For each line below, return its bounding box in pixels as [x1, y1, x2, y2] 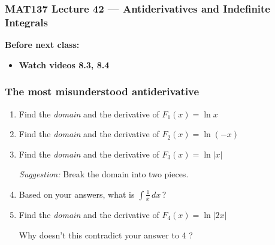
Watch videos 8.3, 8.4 [19, 58, 110, 71]
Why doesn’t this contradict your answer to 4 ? [19, 228, 193, 241]
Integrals [5, 14, 48, 29]
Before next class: [5, 38, 80, 51]
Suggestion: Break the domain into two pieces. [19, 168, 189, 180]
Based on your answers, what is [19, 187, 135, 200]
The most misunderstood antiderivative [5, 84, 200, 99]
